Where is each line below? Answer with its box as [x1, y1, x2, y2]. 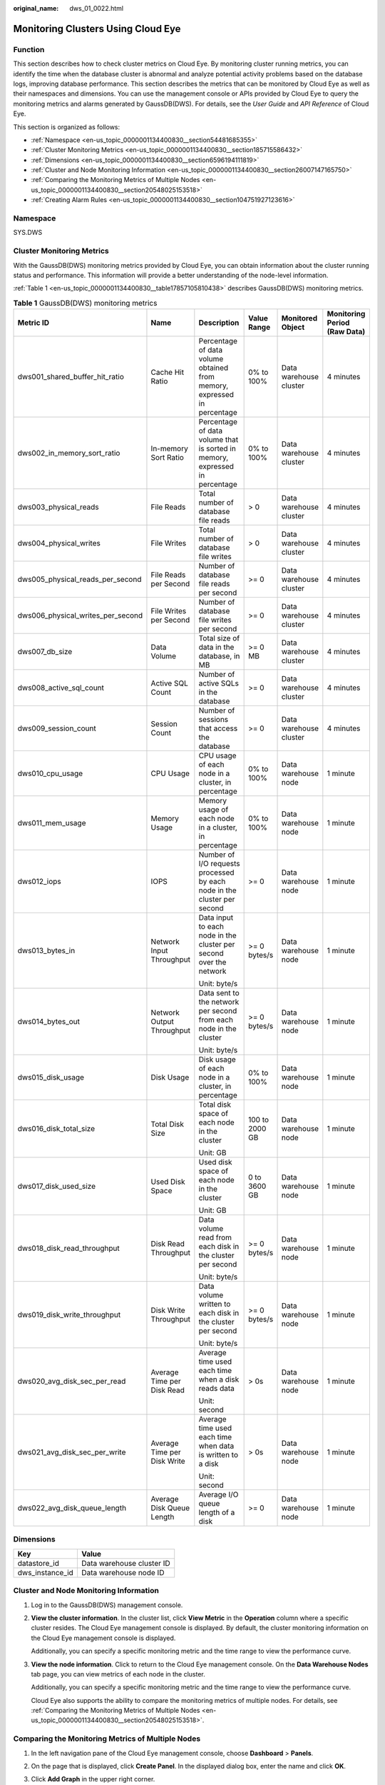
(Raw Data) [327, 327, 366, 337]
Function [13, 44, 45, 54]
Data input [198, 912, 234, 922]
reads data [198, 1384, 235, 1394]
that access [198, 723, 238, 733]
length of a [198, 1507, 235, 1517]
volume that [198, 435, 239, 445]
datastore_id [17, 1558, 60, 1568]
